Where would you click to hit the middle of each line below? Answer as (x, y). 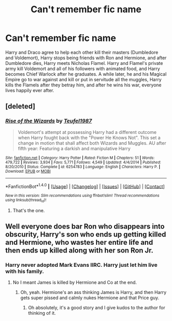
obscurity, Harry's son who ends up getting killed (86, 234)
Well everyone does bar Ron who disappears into (85, 226)
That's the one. (29, 210)
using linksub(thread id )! (26, 201)
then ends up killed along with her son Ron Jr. (79, 250)
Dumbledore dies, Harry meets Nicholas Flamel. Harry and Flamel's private (84, 63)
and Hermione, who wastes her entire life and (79, 242)
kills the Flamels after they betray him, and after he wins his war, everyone (83, 85)
